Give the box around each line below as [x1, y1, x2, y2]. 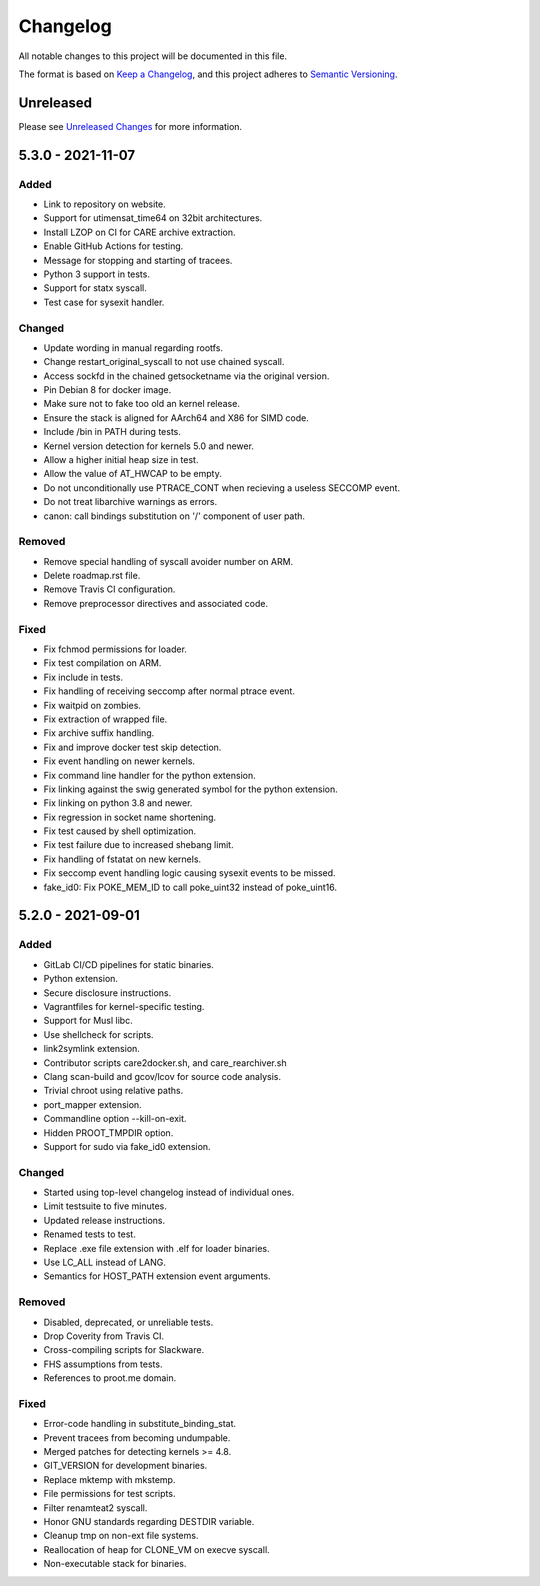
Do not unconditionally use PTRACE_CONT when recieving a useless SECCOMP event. [43, 481, 400, 494]
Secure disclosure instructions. [43, 986, 172, 999]
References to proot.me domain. [43, 1372, 177, 1384]
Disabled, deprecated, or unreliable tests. [43, 1316, 214, 1328]
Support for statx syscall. [43, 282, 147, 294]
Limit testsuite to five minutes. [43, 1200, 167, 1212]
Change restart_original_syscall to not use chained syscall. [43, 356, 285, 368]
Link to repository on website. [43, 198, 167, 210]
